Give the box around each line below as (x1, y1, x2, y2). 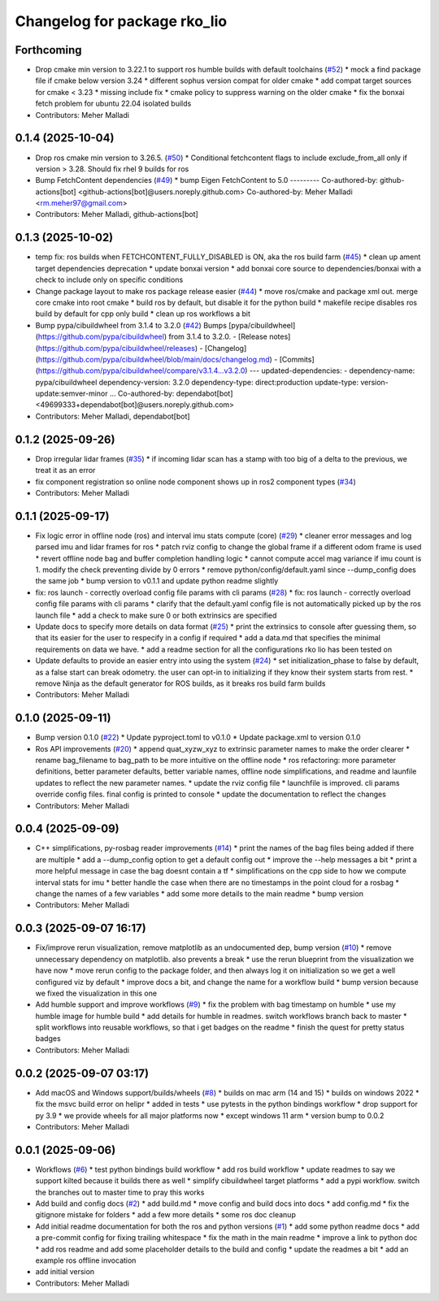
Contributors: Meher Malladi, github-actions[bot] (35, 210, 198, 219)
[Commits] (279, 354, 315, 364)
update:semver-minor (35, 388, 109, 398)
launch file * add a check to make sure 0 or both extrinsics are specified (35, 610, 277, 620)
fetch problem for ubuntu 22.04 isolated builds (35, 98, 192, 109)
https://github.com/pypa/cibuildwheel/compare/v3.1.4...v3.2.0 (37, 366, 246, 375)
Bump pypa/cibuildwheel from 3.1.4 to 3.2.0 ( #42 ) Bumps (35, 320, 228, 330)
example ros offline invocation (35, 1255, 137, 1265)
